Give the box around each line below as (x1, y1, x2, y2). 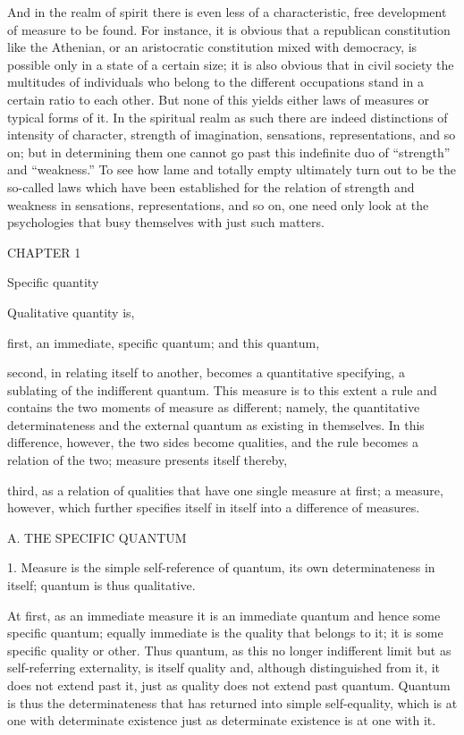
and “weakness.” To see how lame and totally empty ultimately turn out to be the (7, 160, 456, 179)
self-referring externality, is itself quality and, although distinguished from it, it (7, 658, 441, 677)
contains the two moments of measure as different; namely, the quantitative (7, 398, 420, 417)
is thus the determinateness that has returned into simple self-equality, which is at (7, 693, 458, 712)
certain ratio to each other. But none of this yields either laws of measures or (7, 89, 430, 108)
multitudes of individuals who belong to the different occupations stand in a (7, 72, 424, 91)
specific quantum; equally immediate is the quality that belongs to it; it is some (7, 623, 443, 642)
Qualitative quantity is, (7, 302, 135, 321)
